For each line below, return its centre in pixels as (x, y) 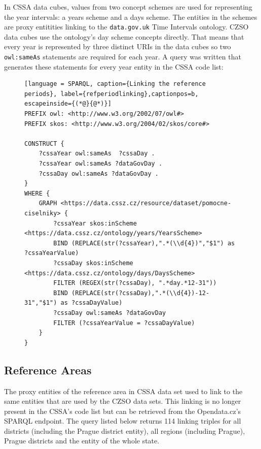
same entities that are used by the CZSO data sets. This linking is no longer (123, 401)
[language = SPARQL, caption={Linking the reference (115, 84)
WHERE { (37, 193)
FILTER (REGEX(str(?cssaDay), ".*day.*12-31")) (135, 283)
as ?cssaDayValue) (91, 303)
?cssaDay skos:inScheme (93, 263)
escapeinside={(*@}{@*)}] (68, 104)
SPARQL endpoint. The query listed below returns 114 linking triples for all (123, 421)
